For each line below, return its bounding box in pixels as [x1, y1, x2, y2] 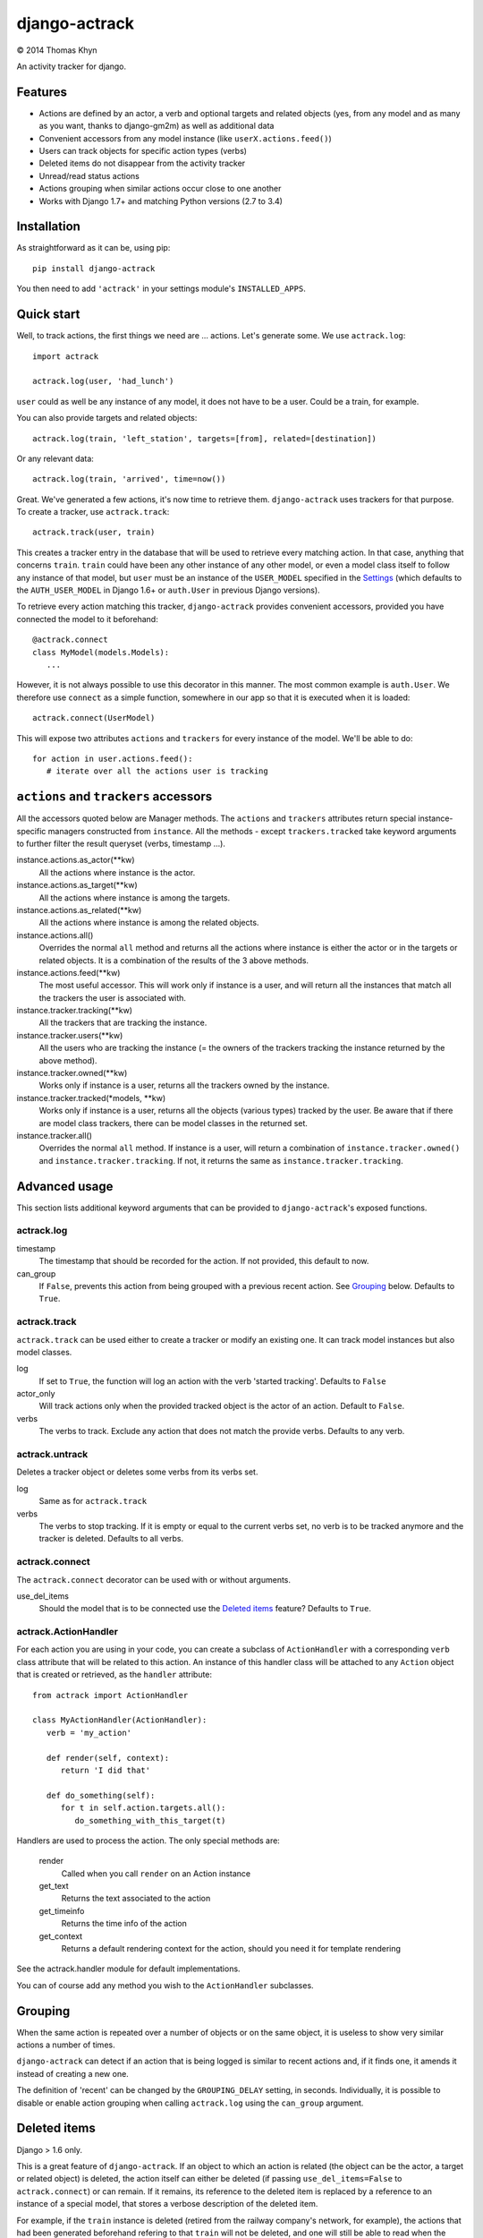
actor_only [16, 1388, 55, 1399]
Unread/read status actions [38, 170, 140, 181]
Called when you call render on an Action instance [61, 1867, 250, 1879]
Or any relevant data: [16, 453, 94, 464]
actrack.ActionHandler [16, 1626, 118, 1638]
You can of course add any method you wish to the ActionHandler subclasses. [16, 1979, 314, 1991]
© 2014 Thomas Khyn [16, 45, 97, 56]
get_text [38, 1881, 69, 1892]
